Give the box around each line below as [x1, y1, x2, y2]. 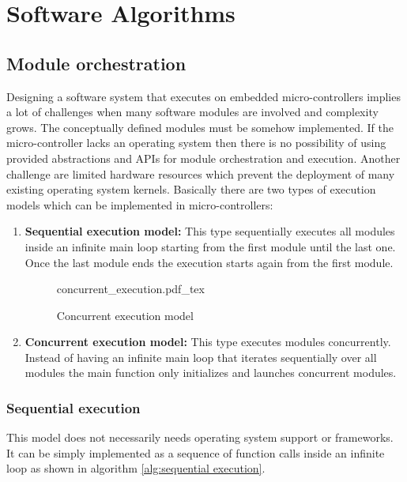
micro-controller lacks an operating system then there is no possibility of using [6, 134, 386, 151]
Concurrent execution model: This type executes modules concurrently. [24, 333, 391, 350]
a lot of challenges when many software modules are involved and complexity [6, 104, 379, 120]
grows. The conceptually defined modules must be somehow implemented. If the [6, 119, 394, 135]
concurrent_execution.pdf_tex [56, 281, 205, 297]
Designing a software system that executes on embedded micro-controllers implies [6, 88, 401, 104]
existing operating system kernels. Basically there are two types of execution [6, 181, 376, 198]
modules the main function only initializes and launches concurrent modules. [24, 364, 397, 381]
